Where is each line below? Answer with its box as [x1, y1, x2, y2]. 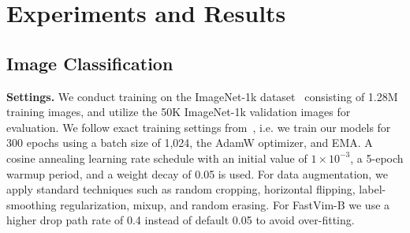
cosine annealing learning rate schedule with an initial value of [6, 149, 307, 166]
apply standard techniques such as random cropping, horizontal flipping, [6, 181, 356, 197]
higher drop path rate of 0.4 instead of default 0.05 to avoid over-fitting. [6, 212, 355, 228]
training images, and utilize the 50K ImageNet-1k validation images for [6, 103, 351, 120]
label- [359, 181, 386, 197]
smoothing [6, 196, 57, 212]
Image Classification [6, 51, 173, 75]
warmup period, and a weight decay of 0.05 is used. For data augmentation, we [6, 165, 388, 182]
